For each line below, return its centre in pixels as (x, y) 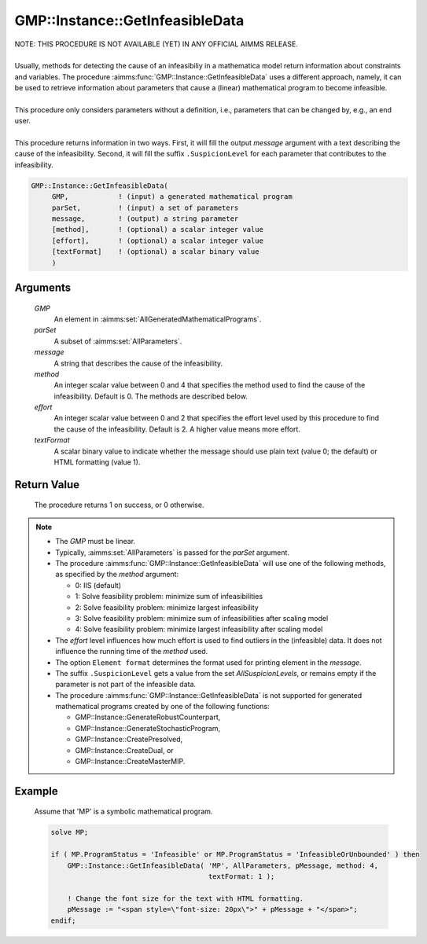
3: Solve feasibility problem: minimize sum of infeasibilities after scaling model (202, 618)
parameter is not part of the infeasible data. (126, 685)
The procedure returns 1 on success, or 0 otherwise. (119, 505)
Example (36, 791)
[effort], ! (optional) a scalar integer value (157, 241)
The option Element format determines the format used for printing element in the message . (208, 662)
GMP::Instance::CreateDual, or (124, 750)
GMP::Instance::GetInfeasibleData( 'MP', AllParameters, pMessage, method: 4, (223, 865)
